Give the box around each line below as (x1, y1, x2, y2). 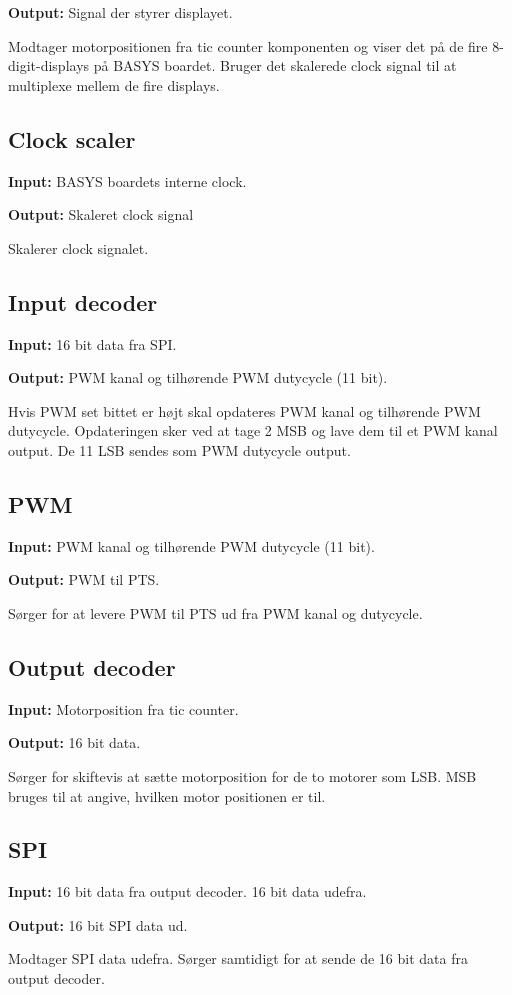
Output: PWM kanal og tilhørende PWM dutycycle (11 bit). (8, 367, 388, 388)
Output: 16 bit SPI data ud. (8, 914, 188, 935)
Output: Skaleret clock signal (8, 204, 194, 225)
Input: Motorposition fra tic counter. (8, 698, 239, 719)
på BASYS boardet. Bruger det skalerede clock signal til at (93, 55, 457, 76)
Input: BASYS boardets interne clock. (8, 170, 247, 191)
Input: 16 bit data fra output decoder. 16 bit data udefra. (8, 881, 367, 902)
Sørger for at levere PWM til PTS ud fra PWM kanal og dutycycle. (8, 602, 423, 623)
